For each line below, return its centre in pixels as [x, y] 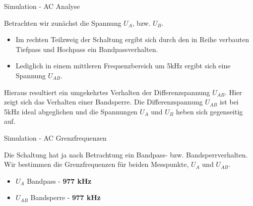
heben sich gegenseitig [209, 111]
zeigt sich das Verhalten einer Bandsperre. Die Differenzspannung [103, 102]
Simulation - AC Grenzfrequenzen [55, 137]
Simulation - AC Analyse [42, 6]
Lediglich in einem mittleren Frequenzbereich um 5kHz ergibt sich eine [123, 66]
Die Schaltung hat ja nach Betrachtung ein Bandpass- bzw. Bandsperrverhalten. [126, 154]
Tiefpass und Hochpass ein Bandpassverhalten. [87, 49]
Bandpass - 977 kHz [59, 180]
